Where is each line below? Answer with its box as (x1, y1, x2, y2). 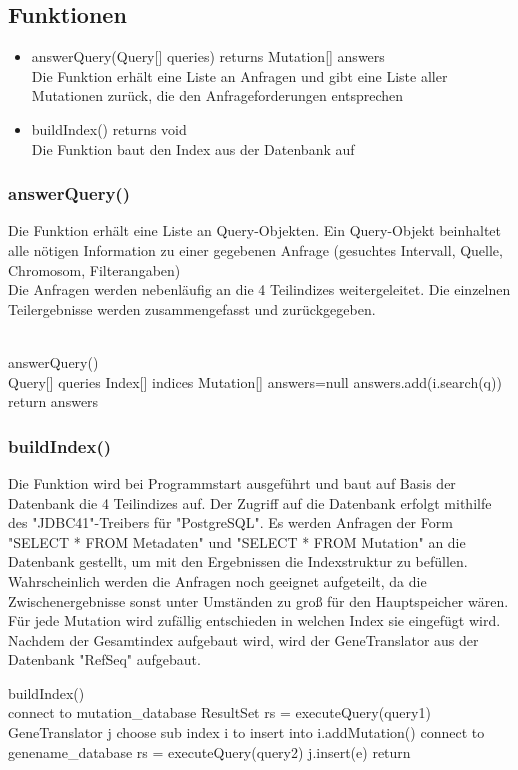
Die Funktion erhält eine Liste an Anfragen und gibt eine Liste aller (31, 65, 448, 86)
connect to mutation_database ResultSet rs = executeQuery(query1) (8, 702, 431, 723)
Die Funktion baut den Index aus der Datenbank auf (31, 138, 355, 159)
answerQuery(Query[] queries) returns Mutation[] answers (31, 46, 385, 67)
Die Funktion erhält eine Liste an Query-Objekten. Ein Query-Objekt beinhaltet (8, 220, 501, 241)
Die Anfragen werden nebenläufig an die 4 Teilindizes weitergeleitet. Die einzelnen (8, 279, 511, 300)
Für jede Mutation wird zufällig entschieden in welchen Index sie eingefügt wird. (8, 610, 501, 631)
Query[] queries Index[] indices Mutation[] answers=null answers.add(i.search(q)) (8, 371, 502, 392)
